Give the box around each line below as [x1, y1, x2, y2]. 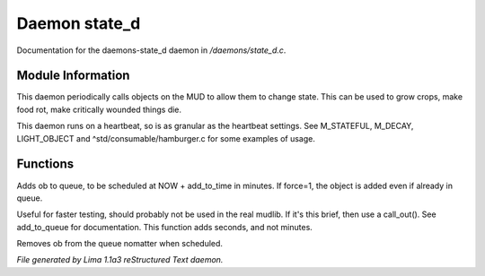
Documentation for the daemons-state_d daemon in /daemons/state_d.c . [16, 45, 287, 56]
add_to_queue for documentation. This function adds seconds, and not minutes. [16, 221, 313, 232]
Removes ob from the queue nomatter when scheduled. [16, 238, 224, 249]
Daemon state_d [16, 13, 141, 33]
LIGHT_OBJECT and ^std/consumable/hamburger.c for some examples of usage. [16, 133, 316, 143]
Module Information [16, 68, 130, 83]
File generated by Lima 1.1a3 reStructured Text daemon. [16, 254, 224, 265]
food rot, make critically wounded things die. [16, 104, 182, 115]
